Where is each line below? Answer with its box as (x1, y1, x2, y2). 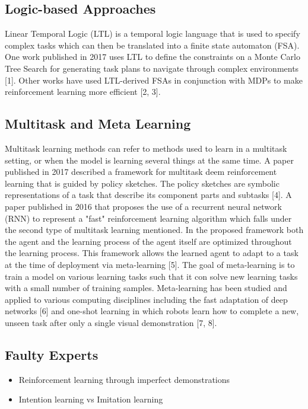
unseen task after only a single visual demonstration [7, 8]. (5, 316, 217, 328)
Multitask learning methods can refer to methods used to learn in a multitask (5, 142, 287, 154)
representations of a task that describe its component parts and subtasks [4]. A (5, 188, 292, 201)
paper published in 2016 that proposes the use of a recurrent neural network (5, 200, 282, 212)
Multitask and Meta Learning (5, 114, 191, 133)
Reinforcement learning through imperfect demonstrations (18, 373, 230, 385)
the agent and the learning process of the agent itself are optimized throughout (5, 235, 292, 247)
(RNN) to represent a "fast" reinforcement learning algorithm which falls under (5, 212, 292, 224)
